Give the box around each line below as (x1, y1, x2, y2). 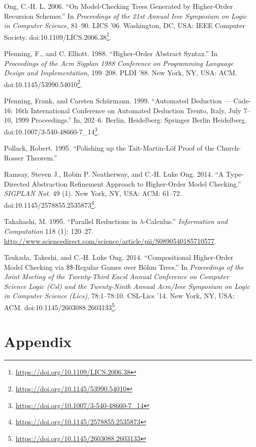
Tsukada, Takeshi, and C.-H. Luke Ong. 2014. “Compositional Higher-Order (4, 252, 234, 262)
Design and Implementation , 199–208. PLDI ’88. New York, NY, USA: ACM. (4, 67, 237, 78)
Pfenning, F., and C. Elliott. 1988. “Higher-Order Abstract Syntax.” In (4, 48, 218, 59)
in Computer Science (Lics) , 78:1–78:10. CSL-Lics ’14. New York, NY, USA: (4, 290, 235, 301)
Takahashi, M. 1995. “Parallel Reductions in (4, 216, 137, 226)
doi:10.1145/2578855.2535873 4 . (4, 198, 96, 210)
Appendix (4, 331, 72, 351)
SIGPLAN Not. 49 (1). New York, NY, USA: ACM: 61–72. (4, 188, 182, 198)
